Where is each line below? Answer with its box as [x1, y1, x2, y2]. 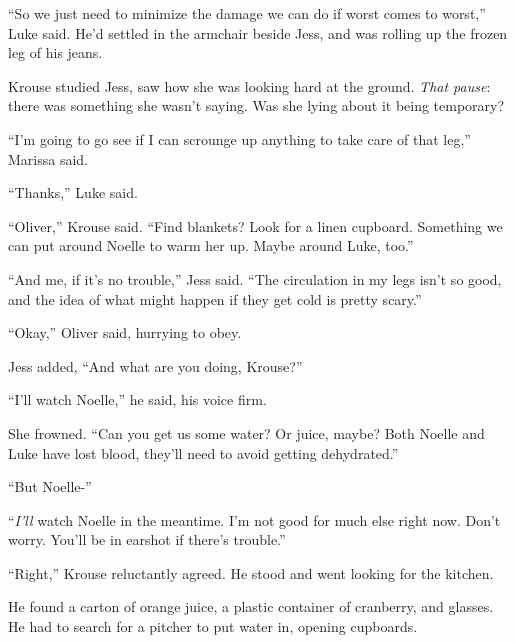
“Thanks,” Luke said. [8, 182, 138, 203]
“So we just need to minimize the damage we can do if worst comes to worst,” [8, 3, 486, 23]
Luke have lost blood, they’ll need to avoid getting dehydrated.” [8, 442, 399, 463]
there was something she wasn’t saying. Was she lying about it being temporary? [8, 95, 505, 116]
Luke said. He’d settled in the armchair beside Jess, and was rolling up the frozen [8, 22, 508, 43]
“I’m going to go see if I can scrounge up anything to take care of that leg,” [8, 128, 471, 149]
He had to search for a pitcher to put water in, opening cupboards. [8, 616, 418, 637]
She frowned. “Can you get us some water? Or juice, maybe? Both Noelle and [8, 422, 485, 443]
